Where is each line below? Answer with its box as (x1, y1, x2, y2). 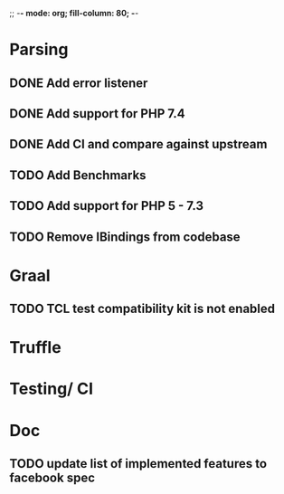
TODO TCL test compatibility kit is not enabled (9, 301, 276, 317)
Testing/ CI (9, 379, 93, 399)
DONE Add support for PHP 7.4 (9, 106, 185, 121)
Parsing (9, 40, 69, 60)
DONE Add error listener (9, 75, 148, 90)
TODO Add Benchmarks (9, 167, 147, 183)
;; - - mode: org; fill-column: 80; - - (9, 8, 139, 18)
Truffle (9, 337, 62, 358)
